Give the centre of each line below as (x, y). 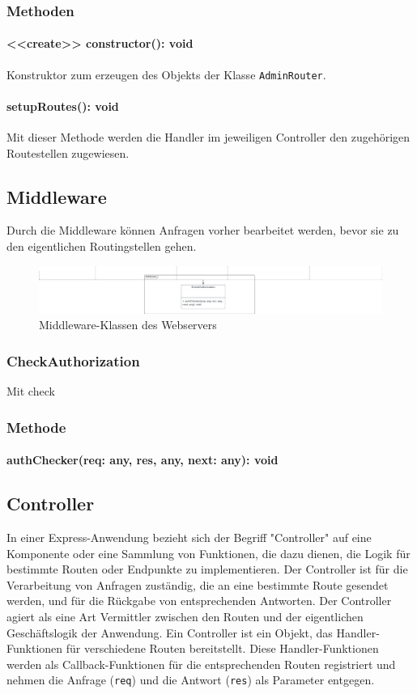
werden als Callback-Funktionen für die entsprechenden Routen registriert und (201, 664)
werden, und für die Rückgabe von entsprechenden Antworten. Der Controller (199, 601)
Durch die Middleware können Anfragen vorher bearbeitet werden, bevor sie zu (203, 230)
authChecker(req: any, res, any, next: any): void (143, 460)
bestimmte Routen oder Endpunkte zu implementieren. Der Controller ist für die (207, 569)
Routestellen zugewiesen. (68, 152)
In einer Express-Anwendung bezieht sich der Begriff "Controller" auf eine (189, 537)
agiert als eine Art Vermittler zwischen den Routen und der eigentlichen (185, 617)
